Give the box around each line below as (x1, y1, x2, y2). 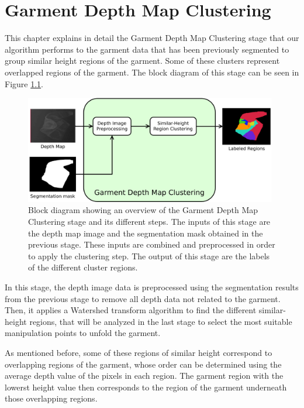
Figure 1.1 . (5, 77, 43, 90)
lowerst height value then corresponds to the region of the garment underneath (5, 380, 287, 393)
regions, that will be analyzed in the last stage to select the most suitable (29, 315, 292, 327)
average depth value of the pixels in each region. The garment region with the (5, 369, 284, 382)
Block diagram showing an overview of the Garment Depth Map (28, 204, 258, 216)
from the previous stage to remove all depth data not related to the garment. (5, 292, 281, 304)
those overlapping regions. (5, 392, 98, 404)
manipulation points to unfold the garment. (5, 327, 161, 339)
